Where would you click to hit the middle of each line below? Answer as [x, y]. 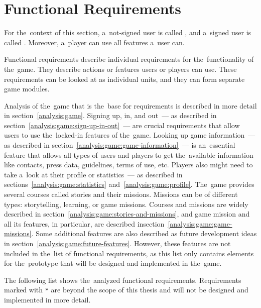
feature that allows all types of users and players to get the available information [129, 155]
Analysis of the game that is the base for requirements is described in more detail [130, 105]
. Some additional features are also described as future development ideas [144, 233]
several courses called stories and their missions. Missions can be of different [121, 194]
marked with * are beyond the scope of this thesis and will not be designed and [126, 290]
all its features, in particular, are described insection [84, 223]
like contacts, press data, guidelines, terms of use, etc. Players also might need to [128, 165]
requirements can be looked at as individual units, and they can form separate [124, 79]
